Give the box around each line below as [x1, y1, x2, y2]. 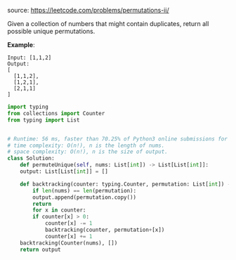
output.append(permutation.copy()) [32, 193, 137, 201]
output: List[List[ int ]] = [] [20, 168, 109, 175]
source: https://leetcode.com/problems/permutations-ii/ [7, 6, 170, 14]
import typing [7, 103, 49, 110]
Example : [7, 41, 35, 48]
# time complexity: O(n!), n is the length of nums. [7, 142, 165, 149]
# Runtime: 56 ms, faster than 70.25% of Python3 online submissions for [7, 135, 228, 143]
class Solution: [7, 155, 55, 162]
